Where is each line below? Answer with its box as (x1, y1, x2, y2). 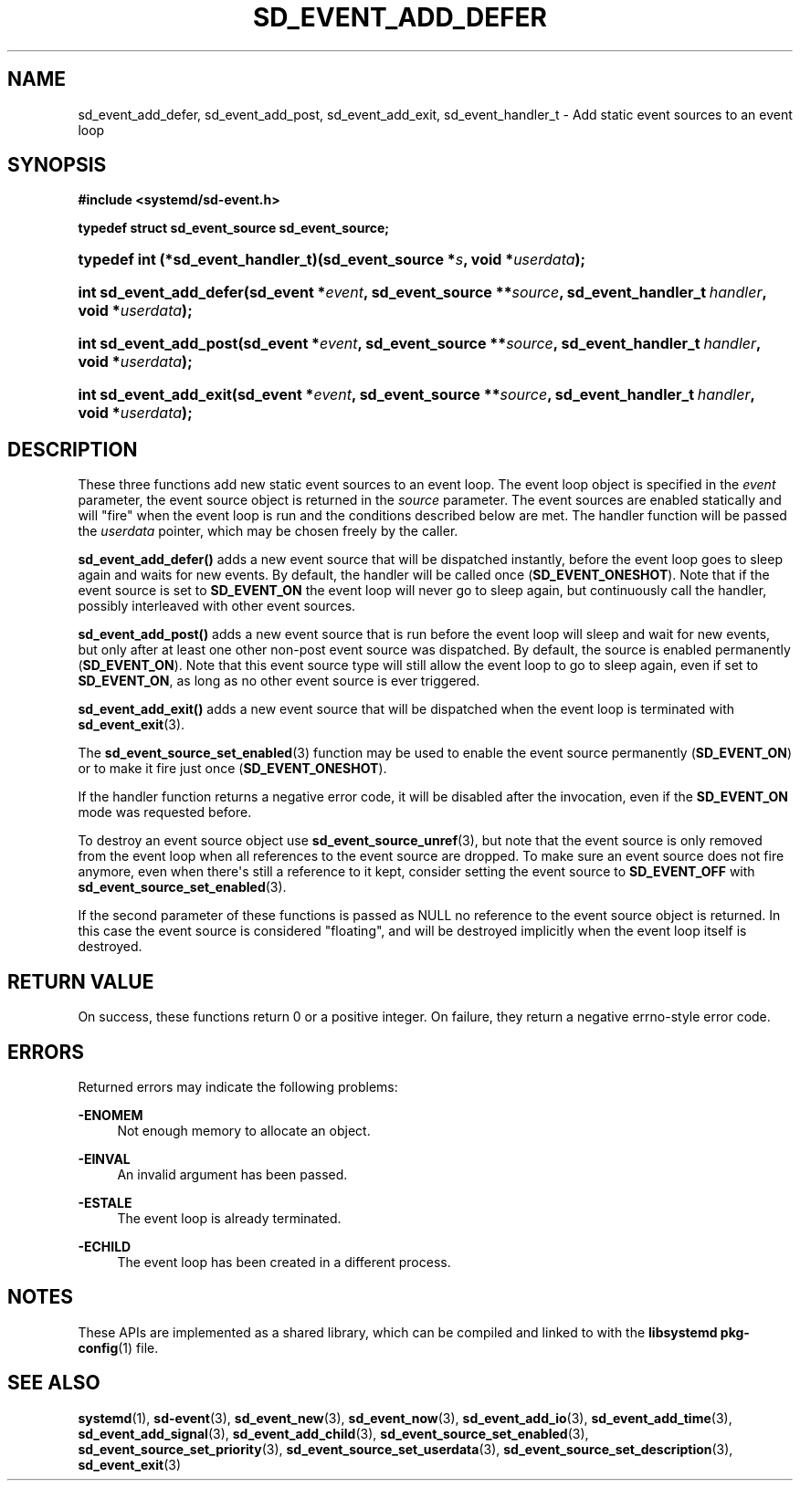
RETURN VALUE (7, 969, 154, 993)
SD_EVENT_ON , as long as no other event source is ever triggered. (78, 673, 480, 689)
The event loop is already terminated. (117, 1210, 342, 1226)
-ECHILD (78, 1238, 132, 1254)
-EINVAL (78, 1150, 131, 1167)
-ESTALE (78, 1194, 132, 1210)
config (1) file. (78, 1339, 159, 1356)
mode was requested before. (78, 804, 252, 821)
